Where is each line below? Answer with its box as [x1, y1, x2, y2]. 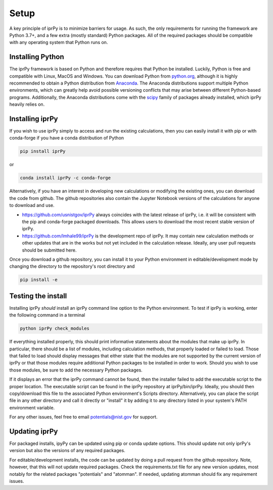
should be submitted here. [22, 247, 77, 253]
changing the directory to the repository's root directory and [9, 263, 135, 269]
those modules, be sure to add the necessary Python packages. [9, 367, 143, 373]
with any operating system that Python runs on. [9, 39, 108, 46]
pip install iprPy [20, 148, 66, 154]
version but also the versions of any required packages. [9, 447, 126, 454]
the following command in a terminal [9, 312, 85, 318]
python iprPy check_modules [20, 325, 89, 332]
